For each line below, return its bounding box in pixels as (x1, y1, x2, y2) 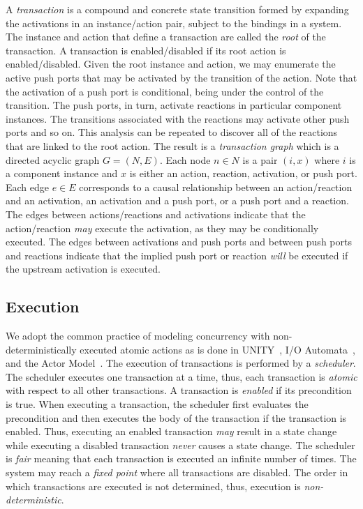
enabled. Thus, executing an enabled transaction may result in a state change (6, 424, 337, 439)
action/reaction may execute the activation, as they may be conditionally (6, 220, 319, 235)
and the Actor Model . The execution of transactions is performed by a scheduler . (6, 356, 356, 370)
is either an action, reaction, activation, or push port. (129, 166, 357, 181)
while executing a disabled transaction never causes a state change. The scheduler (6, 437, 355, 452)
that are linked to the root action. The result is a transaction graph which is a (6, 138, 339, 153)
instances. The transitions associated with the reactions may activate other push (6, 111, 350, 126)
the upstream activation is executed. (6, 261, 161, 276)
